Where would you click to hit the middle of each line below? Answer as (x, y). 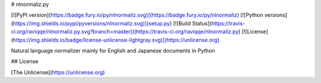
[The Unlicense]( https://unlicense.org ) (58, 72)
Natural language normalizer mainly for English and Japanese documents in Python (113, 51)
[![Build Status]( (193, 23)
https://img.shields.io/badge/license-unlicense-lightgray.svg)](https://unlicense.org (115, 40)
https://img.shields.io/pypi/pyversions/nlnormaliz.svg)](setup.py (92, 23)
